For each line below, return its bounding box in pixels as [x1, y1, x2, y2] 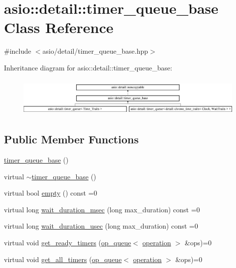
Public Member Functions [4, 132, 139, 147]
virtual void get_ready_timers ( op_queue [4, 237, 131, 248]
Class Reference [4, 17, 114, 37]
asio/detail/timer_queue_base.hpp [42, 46, 148, 56]
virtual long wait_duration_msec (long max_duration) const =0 [4, 204, 200, 214]
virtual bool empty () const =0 [4, 188, 97, 198]
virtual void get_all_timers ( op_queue [4, 254, 122, 264]
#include [4, 46, 31, 56]
